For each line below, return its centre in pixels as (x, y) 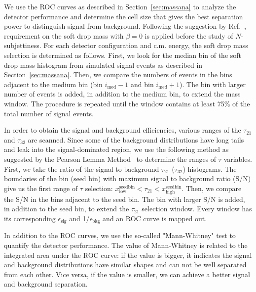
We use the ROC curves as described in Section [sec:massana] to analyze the (120, 6)
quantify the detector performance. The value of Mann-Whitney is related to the (126, 245)
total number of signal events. (49, 113)
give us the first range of (41, 188)
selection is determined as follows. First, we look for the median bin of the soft (123, 55)
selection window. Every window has (197, 209)
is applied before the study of (189, 35)
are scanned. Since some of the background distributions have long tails (136, 139)
